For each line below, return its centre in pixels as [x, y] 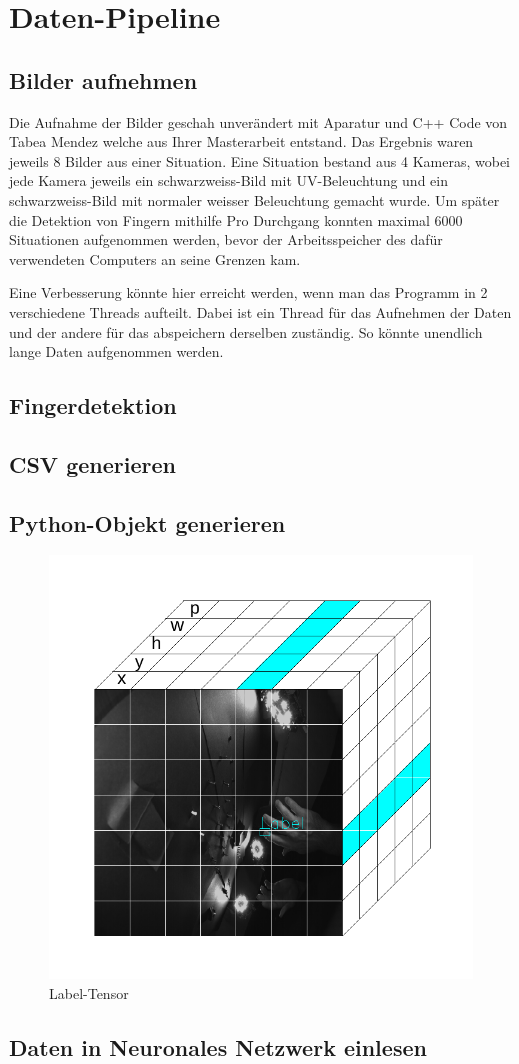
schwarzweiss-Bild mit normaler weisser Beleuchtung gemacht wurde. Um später [254, 199]
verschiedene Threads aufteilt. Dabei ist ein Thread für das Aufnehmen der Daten [260, 311]
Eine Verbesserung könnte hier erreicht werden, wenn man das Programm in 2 [248, 292]
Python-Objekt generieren [147, 522]
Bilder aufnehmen [103, 79]
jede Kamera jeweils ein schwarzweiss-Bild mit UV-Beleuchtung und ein [228, 180]
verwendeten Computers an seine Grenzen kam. [155, 258]
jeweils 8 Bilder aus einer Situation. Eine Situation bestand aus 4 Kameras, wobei [260, 160]
